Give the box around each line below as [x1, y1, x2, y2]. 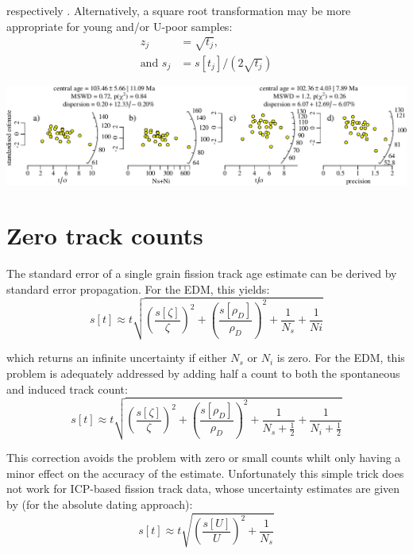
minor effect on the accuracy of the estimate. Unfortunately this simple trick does [6, 464, 404, 481]
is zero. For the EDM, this [276, 349, 405, 366]
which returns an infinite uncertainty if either [6, 349, 227, 366]
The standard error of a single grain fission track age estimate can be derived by [6, 265, 397, 282]
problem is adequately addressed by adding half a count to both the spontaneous [6, 364, 400, 381]
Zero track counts [6, 219, 203, 252]
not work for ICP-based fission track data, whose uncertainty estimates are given [6, 480, 400, 497]
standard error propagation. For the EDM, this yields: [6, 280, 270, 297]
